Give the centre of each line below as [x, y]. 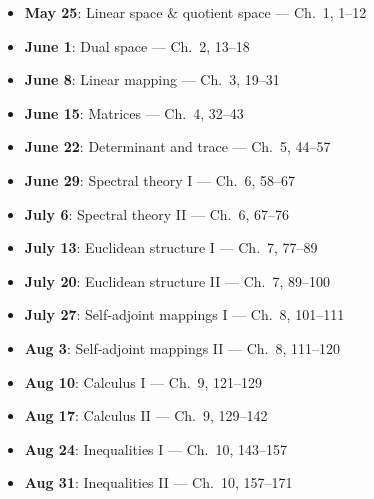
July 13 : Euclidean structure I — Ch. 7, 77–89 [171, 247]
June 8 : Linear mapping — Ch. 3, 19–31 [152, 79]
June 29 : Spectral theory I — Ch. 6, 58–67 [159, 179]
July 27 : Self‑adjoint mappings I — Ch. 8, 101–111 [184, 314]
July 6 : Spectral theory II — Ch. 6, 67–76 [157, 213]
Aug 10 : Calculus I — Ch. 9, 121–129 [143, 381]
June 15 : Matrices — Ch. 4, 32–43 [134, 112]
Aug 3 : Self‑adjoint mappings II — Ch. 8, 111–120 [182, 347]
